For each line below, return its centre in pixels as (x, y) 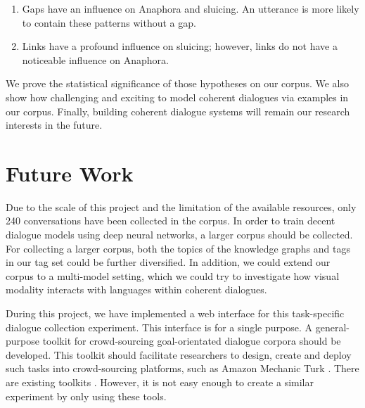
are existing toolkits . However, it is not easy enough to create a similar (160, 382)
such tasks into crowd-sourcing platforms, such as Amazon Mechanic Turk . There (182, 368)
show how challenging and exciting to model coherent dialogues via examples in (177, 97)
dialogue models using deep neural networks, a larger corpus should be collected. (179, 235)
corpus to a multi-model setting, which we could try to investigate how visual (173, 275)
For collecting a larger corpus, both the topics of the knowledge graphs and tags (178, 248)
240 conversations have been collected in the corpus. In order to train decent (171, 221)
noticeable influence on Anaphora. (95, 59)
